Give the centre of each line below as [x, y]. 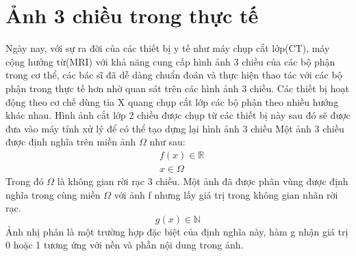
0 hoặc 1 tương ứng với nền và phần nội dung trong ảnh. [125, 245]
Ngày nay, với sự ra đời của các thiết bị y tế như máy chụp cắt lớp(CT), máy [168, 48]
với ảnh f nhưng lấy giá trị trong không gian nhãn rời [226, 194]
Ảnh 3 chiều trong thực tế [132, 15]
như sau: [167, 142]
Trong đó [25, 181]
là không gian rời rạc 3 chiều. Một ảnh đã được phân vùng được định [203, 181]
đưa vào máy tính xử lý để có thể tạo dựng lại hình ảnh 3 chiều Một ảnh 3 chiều [175, 128]
